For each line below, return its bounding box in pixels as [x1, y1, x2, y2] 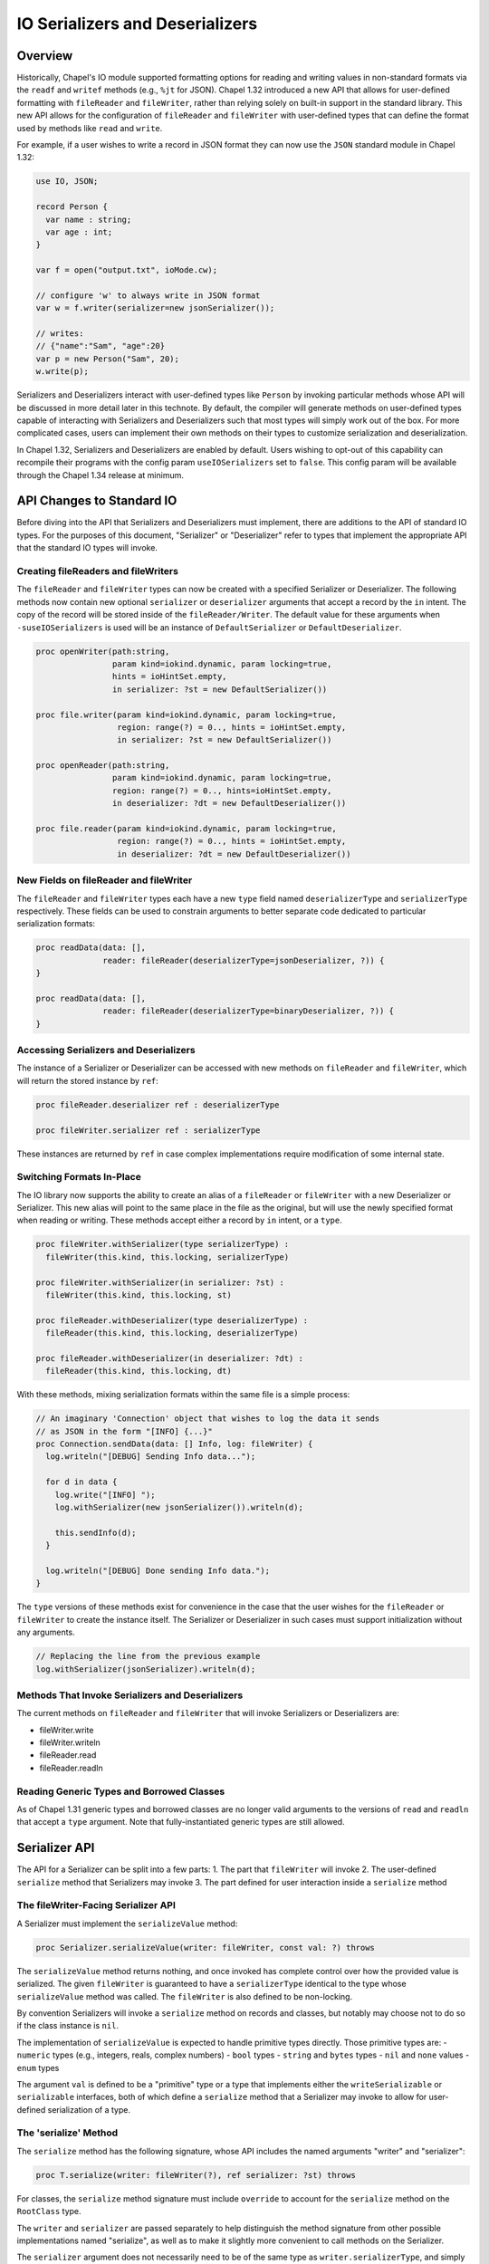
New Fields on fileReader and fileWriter [16, 874, 193, 887]
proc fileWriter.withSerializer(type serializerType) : [35, 1239, 290, 1250]
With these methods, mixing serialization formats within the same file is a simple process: [16, 1389, 350, 1400]
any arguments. [16, 1626, 76, 1638]
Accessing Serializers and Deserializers [16, 1044, 196, 1057]
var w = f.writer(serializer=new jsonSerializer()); [35, 303, 275, 313]
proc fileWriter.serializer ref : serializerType [35, 1125, 261, 1136]
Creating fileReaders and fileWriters [16, 565, 178, 578]
